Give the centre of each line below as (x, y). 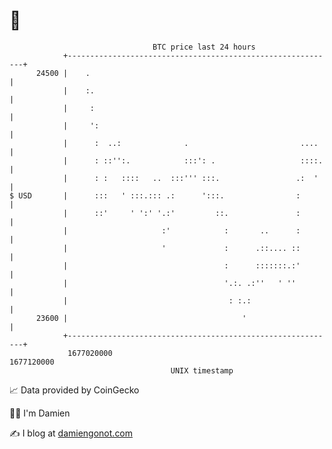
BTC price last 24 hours (204, 47)
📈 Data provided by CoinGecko (74, 390)
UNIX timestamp (202, 370)
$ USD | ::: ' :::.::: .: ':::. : (155, 195)
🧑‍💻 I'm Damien (40, 413)
